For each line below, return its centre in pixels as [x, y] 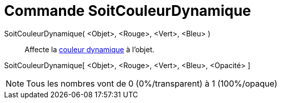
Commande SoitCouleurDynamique [128, 11]
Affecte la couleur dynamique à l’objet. [90, 49]
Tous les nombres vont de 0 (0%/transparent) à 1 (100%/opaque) [152, 83]
